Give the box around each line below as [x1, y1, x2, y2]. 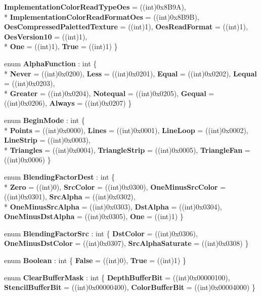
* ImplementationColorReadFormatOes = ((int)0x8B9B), [4, 11, 199, 22]
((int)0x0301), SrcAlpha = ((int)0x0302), [4, 191, 136, 202]
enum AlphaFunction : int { [4, 58, 97, 68]
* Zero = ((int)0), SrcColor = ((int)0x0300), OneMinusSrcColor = [4, 181, 226, 192]
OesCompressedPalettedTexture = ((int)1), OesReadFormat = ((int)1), [4, 21, 248, 32]
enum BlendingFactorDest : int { [4, 171, 115, 182]
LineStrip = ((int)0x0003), [4, 135, 91, 145]
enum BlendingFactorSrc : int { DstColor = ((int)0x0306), [4, 228, 198, 238]
